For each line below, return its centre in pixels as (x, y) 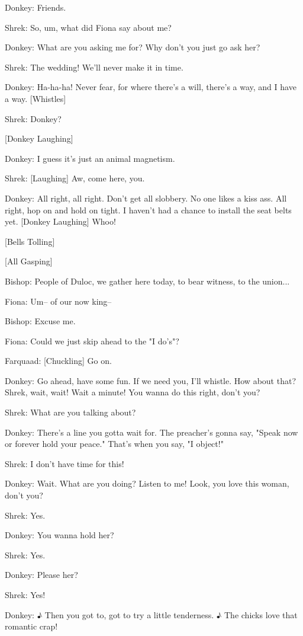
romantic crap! (31, 626)
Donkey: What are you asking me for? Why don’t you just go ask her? (133, 47)
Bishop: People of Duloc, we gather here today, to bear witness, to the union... (147, 281)
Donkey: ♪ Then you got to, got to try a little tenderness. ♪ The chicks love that (151, 614)
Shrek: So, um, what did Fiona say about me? (88, 27)
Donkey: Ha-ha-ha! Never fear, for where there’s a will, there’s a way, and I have (151, 87)
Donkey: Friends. (36, 7)
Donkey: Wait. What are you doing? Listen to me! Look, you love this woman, (147, 483)
